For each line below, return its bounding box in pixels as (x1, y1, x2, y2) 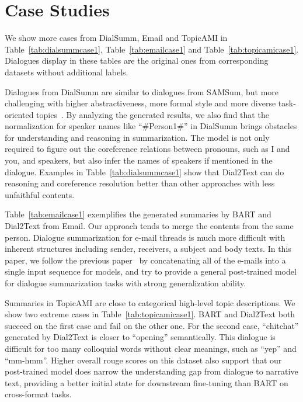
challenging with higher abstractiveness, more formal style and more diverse (5, 97, 276, 109)
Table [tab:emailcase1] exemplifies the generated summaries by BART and (5, 208, 271, 220)
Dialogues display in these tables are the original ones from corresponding (5, 54, 269, 67)
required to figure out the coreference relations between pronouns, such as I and (5, 143, 290, 155)
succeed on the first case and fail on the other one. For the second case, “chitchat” (5, 319, 299, 331)
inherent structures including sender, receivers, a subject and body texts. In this (5, 242, 291, 255)
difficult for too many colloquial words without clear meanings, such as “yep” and (5, 342, 297, 354)
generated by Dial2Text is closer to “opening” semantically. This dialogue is (5, 331, 276, 343)
